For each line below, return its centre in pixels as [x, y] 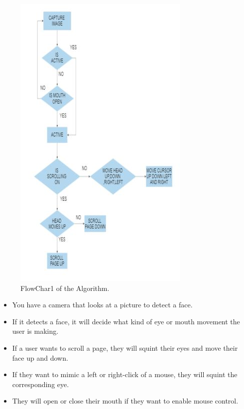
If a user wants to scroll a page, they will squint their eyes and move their [125, 347]
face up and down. [40, 357]
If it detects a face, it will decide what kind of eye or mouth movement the [126, 321]
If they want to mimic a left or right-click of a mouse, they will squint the [125, 374]
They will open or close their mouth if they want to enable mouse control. [125, 401]
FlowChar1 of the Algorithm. [65, 288]
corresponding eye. [41, 384]
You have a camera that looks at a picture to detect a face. [102, 305]
